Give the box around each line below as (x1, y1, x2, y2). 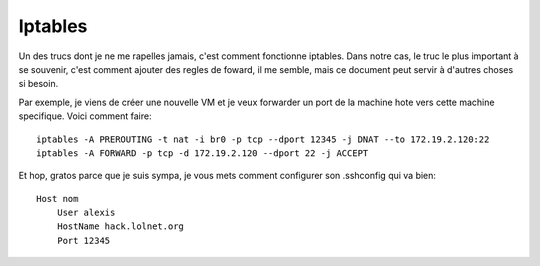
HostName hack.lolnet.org (56, 221, 185, 232)
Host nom (36, 193, 79, 204)
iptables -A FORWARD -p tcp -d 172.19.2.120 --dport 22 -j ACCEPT (36, 147, 369, 159)
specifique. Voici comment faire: (18, 110, 152, 122)
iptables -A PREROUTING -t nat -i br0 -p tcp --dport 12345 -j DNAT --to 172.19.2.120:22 (36, 133, 490, 145)
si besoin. (18, 78, 59, 90)
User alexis (56, 207, 116, 219)
